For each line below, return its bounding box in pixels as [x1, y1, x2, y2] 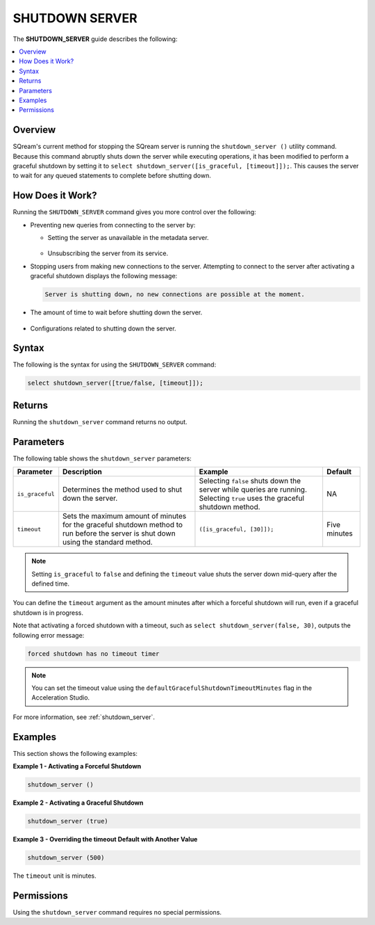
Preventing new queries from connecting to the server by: [30, 220, 196, 229]
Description [62, 467, 102, 476]
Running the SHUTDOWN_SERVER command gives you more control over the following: [12, 208, 256, 216]
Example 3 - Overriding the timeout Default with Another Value [12, 835, 198, 843]
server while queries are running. [199, 485, 308, 494]
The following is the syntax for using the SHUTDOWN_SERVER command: [12, 360, 217, 369]
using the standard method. [62, 538, 153, 547]
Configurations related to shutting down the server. [30, 324, 176, 332]
